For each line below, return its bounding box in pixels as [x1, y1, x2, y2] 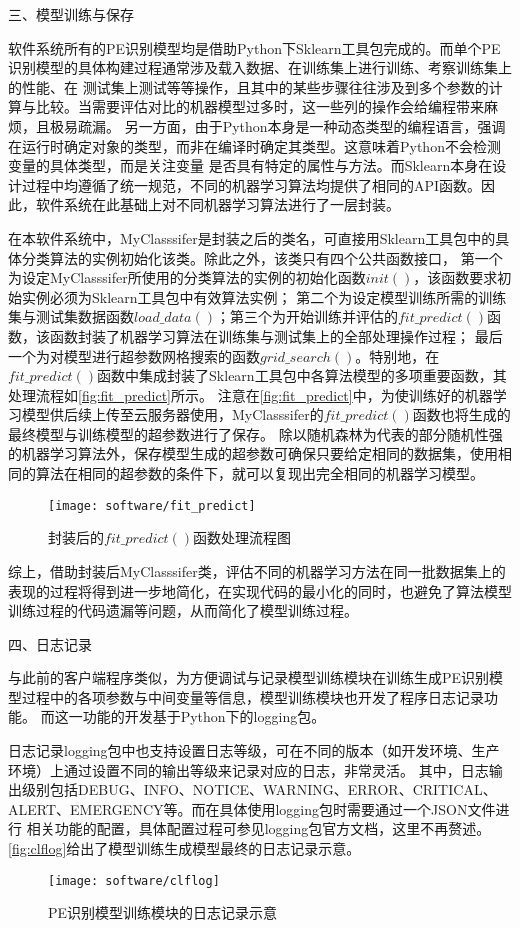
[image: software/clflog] [48, 873, 220, 888]
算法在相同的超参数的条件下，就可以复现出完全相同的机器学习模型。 [35, 463, 484, 484]
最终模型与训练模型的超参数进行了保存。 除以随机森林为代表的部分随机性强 [8, 423, 503, 444]
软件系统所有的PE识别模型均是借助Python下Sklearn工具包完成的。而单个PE [8, 37, 501, 58]
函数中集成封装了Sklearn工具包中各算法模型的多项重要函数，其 [97, 365, 507, 386]
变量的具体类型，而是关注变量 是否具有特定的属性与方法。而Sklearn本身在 [8, 155, 493, 176]
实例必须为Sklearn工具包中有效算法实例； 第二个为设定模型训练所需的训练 [21, 286, 507, 307]
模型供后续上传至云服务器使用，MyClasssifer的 [21, 404, 324, 425]
